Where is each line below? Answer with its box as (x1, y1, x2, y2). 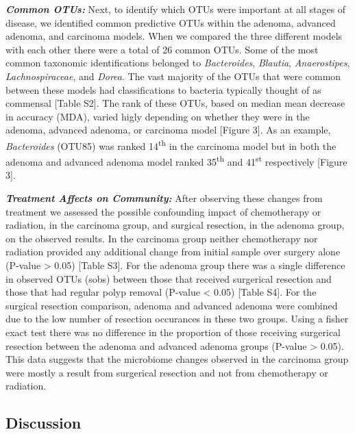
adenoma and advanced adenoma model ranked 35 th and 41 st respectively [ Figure (5, 153, 347, 168)
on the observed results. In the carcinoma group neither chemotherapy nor (5, 231, 318, 245)
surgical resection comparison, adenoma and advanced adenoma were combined (5, 298, 338, 312)
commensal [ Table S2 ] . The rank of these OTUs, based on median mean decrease (5, 96, 345, 110)
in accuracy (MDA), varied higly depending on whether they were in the (5, 109, 310, 123)
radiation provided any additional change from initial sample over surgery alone (5, 244, 341, 259)
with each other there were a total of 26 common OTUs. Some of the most (5, 42, 319, 56)
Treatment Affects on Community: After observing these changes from (5, 191, 323, 205)
